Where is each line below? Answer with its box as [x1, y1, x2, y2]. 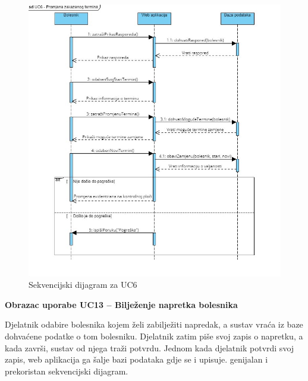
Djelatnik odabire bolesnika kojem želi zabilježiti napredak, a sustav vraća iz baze [5, 318, 303, 331]
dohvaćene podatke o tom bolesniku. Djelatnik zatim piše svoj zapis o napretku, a [5, 329, 303, 342]
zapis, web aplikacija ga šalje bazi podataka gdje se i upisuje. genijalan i [5, 353, 268, 366]
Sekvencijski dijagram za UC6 [29, 278, 137, 291]
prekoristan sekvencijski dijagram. [5, 364, 128, 377]
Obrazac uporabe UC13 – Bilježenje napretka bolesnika [5, 298, 238, 310]
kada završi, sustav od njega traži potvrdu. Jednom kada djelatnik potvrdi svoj [5, 341, 294, 354]
